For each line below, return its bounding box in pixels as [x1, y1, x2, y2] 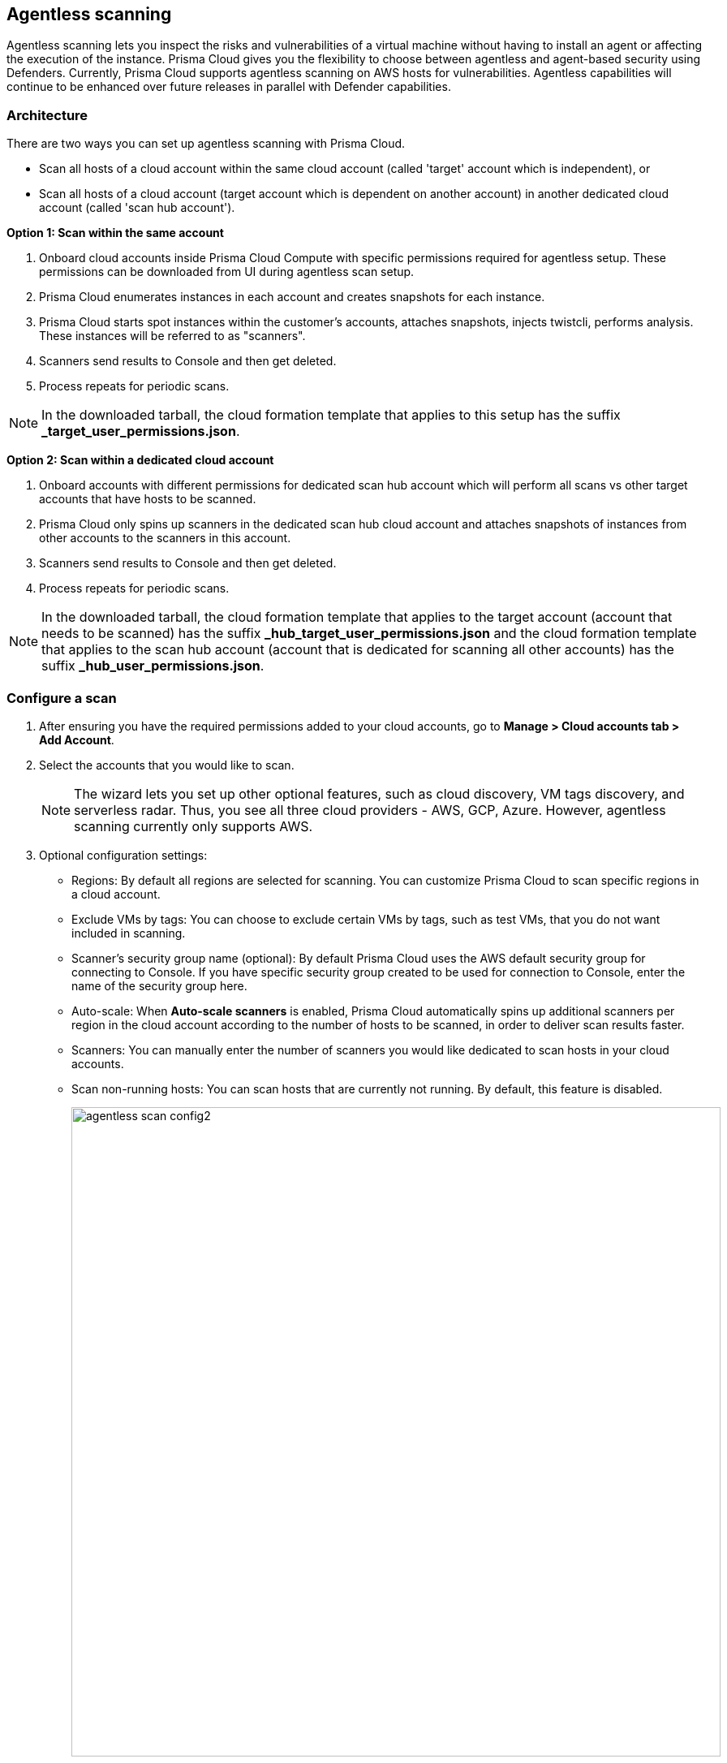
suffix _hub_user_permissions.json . [41, 657, 265, 675]
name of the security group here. [71, 978, 247, 993]
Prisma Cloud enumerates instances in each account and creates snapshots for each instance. [39, 290, 545, 304]
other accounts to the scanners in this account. [39, 531, 291, 545]
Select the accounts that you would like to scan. [39, 757, 295, 772]
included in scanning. [71, 925, 186, 940]
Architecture [6, 106, 88, 123]
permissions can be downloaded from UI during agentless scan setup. [39, 265, 415, 279]
